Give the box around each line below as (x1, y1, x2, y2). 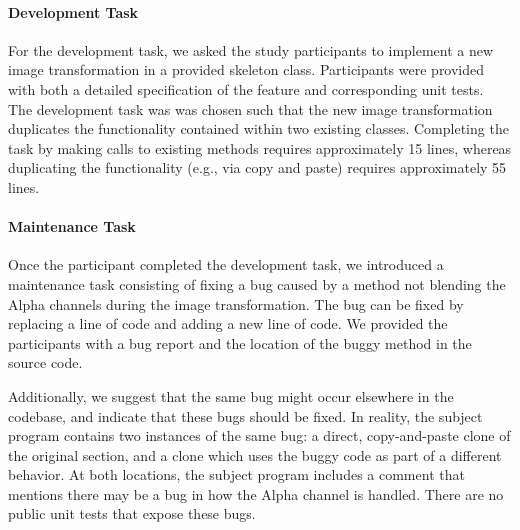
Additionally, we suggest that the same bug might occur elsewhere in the (8, 385, 454, 406)
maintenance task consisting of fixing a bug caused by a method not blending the (8, 273, 506, 294)
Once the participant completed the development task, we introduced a (8, 254, 444, 275)
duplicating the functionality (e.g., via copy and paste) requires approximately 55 (8, 157, 507, 178)
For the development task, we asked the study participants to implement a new (8, 39, 494, 60)
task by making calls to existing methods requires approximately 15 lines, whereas (8, 137, 512, 158)
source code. (8, 352, 83, 373)
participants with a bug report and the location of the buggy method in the (8, 332, 472, 353)
